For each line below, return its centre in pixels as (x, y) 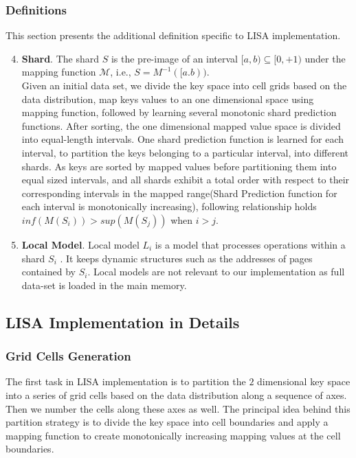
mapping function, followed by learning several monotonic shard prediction (179, 112)
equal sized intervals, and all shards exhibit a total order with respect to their (186, 180)
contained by (48, 272)
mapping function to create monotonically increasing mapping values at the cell (173, 435)
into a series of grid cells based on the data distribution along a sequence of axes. (176, 394)
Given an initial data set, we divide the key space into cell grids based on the (184, 85)
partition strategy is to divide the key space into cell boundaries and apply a (167, 422)
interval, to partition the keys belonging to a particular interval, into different (185, 152)
